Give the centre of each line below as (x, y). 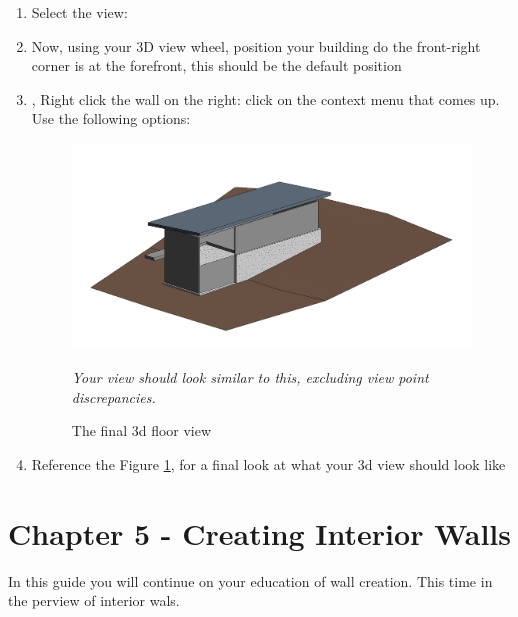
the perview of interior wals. (94, 600)
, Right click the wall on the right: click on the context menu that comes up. (265, 98)
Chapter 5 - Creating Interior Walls (259, 532)
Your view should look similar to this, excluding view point (250, 377)
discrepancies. (113, 396)
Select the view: (79, 12)
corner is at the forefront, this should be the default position (216, 65)
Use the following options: (111, 118)
